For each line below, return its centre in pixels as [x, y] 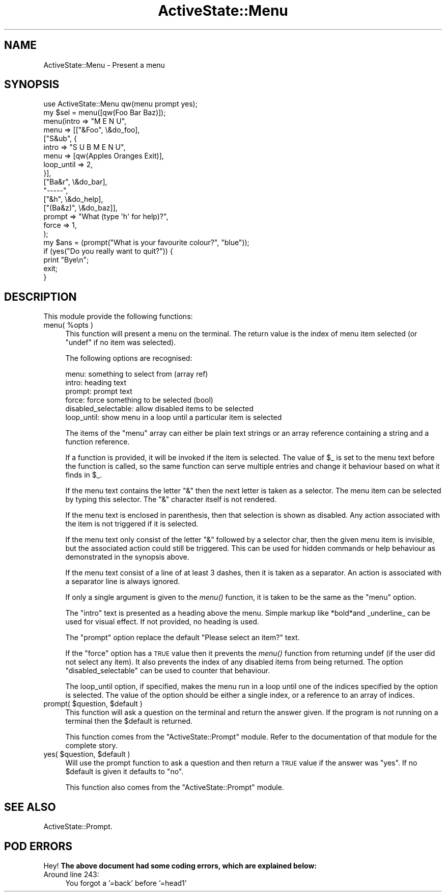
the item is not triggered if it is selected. [132, 524]
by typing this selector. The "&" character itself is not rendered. [171, 499]
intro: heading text [96, 383]
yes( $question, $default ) [87, 754]
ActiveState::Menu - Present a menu [104, 65]
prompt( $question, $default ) [93, 704]
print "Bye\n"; [66, 260]
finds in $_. [84, 475]
